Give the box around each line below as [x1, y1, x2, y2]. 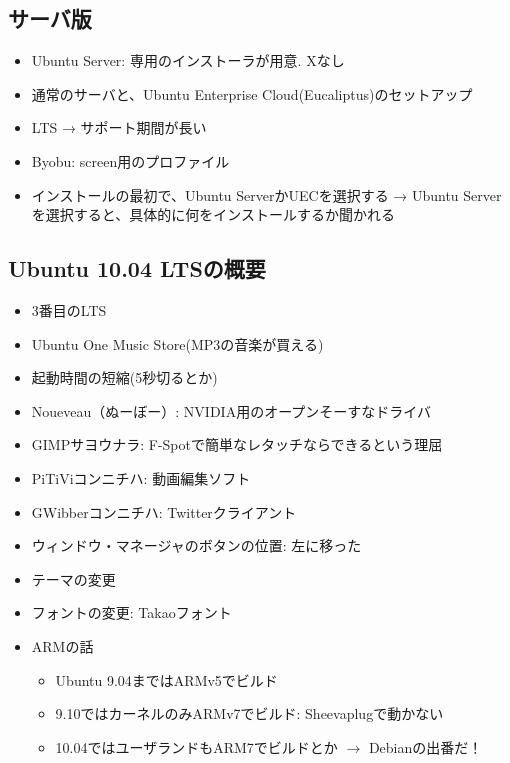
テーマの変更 [31, 568, 116, 589]
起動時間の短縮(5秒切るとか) [31, 367, 218, 388]
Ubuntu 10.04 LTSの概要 [8, 253, 266, 284]
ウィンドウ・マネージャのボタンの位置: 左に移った [31, 535, 362, 556]
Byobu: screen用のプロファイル [31, 150, 230, 171]
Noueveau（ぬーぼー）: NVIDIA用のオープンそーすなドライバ [31, 400, 432, 421]
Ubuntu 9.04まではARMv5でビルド [55, 669, 278, 690]
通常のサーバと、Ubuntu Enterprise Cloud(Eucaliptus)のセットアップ [31, 83, 473, 104]
